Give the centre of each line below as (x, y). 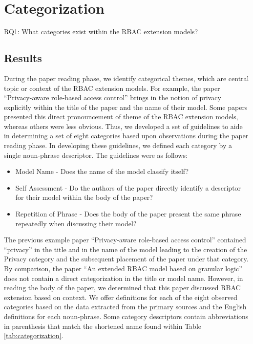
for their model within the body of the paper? (84, 197)
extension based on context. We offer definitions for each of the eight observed (121, 297)
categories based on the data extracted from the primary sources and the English (125, 307)
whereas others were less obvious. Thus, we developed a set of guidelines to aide (123, 126)
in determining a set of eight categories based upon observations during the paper (126, 136)
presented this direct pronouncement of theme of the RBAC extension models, (121, 117)
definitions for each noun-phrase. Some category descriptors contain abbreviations (126, 316)
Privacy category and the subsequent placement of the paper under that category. (126, 259)
